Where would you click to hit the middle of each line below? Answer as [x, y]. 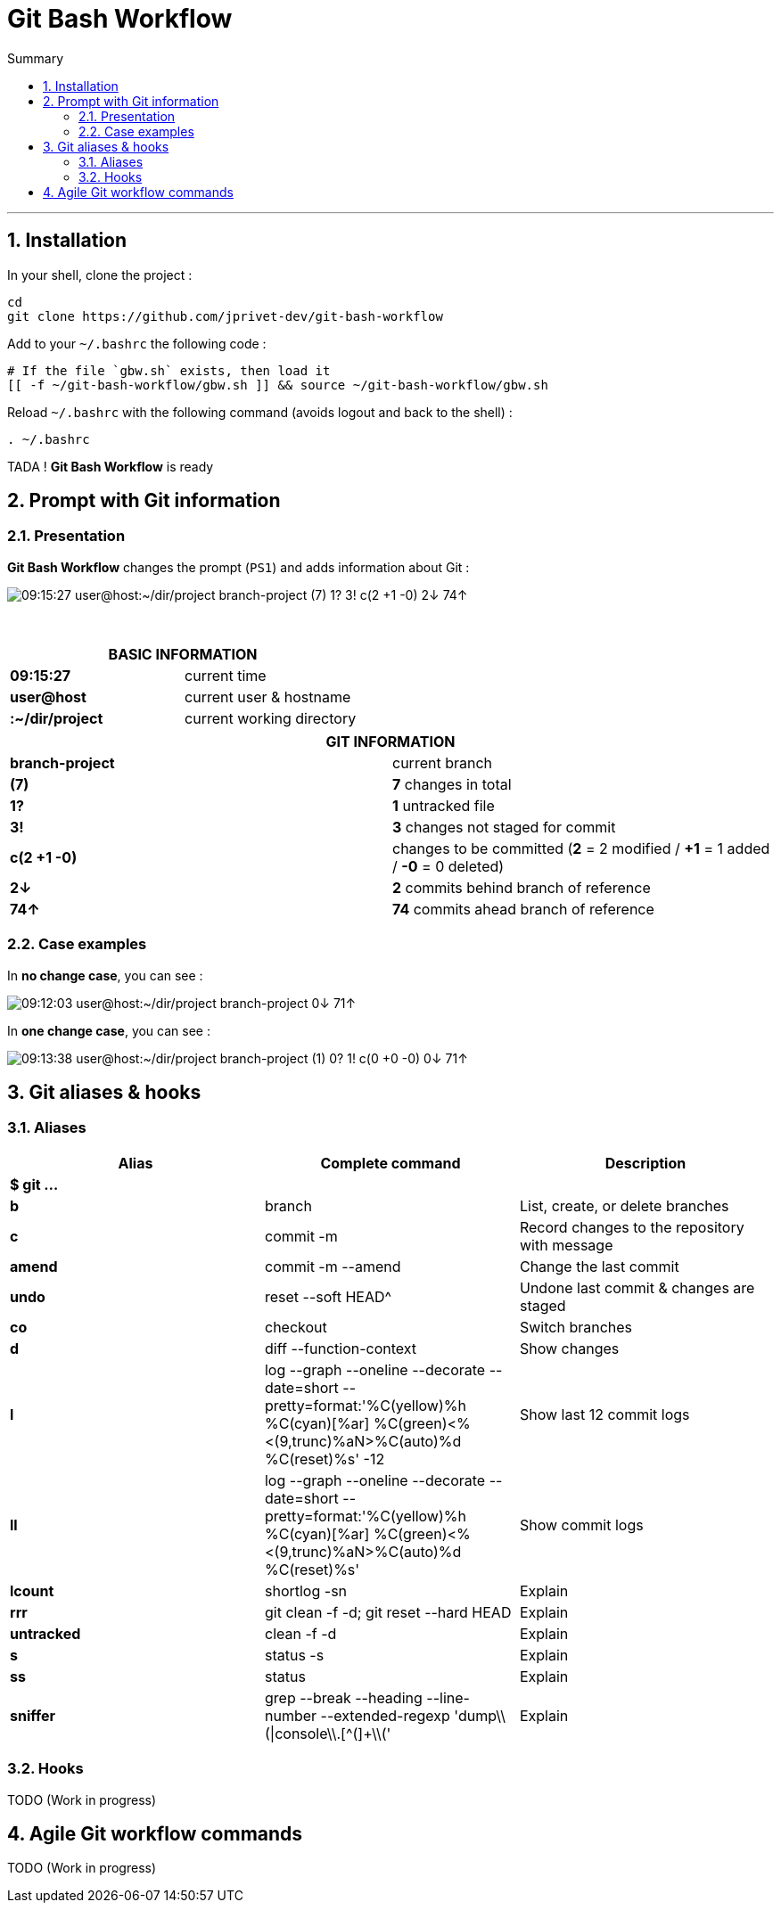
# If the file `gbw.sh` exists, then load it [169, 370]
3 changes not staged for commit [504, 827]
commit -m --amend [333, 1266]
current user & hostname [268, 697]
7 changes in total [452, 784]
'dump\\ [480, 1715]
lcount [32, 1590]
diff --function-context [341, 1348]
